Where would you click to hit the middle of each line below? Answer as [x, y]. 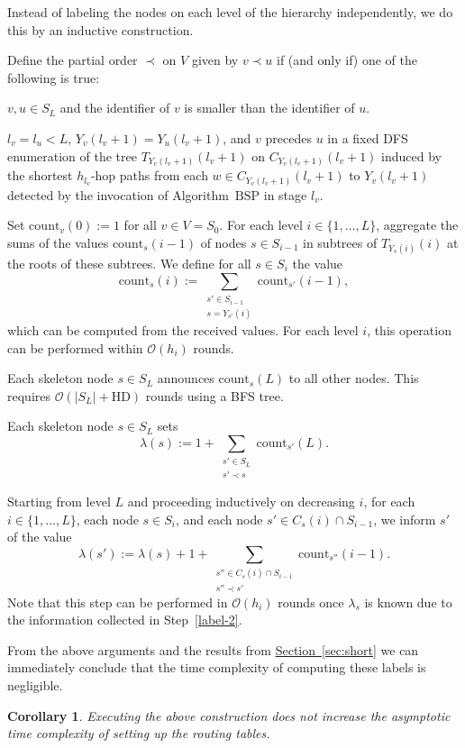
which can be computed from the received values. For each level [183, 329]
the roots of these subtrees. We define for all [129, 263]
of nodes [223, 242]
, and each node [219, 519]
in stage [285, 194]
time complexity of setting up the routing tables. [139, 733]
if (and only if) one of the [347, 60]
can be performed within [75, 347]
